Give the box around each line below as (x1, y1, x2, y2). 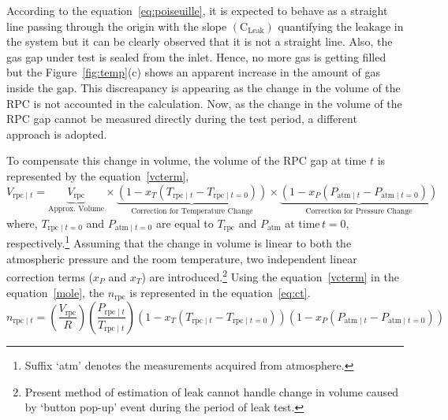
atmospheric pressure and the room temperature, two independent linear (6, 250, 357, 266)
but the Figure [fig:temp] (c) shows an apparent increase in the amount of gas (6, 64, 380, 80)
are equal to (155, 214, 214, 231)
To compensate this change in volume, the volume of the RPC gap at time (6, 152, 367, 169)
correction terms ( (6, 268, 93, 284)
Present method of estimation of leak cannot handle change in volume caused (24, 383, 399, 400)
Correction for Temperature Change (131, 207, 253, 216)
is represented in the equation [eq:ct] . (129, 284, 311, 300)
